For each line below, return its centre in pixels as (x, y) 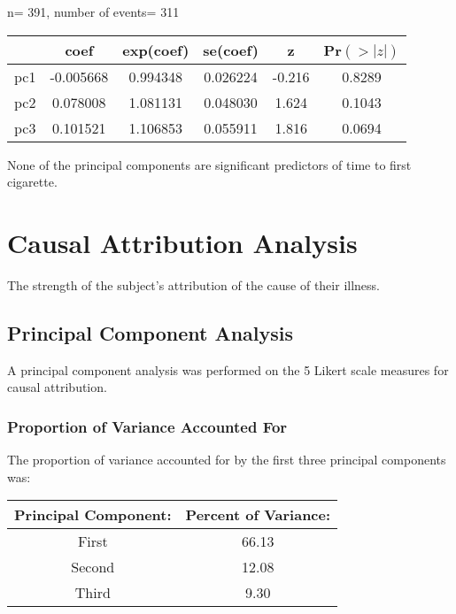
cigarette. (32, 182)
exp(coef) (156, 50)
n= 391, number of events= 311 (93, 12)
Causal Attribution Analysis (182, 242)
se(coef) (231, 50)
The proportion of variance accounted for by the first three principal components (227, 460)
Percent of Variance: (258, 515)
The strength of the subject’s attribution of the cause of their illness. (193, 284)
